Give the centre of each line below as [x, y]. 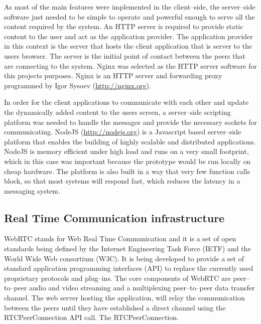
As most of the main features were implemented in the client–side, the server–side [130, 7]
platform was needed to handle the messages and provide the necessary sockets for [130, 122]
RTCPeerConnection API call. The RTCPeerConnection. [91, 317]
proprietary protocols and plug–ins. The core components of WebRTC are [117, 278]
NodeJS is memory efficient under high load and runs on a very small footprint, [126, 151]
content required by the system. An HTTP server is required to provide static [124, 26]
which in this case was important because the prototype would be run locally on [127, 161]
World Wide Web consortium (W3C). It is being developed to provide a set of [124, 258]
